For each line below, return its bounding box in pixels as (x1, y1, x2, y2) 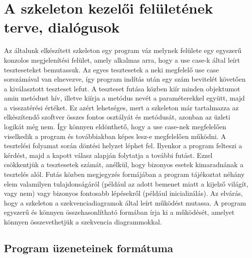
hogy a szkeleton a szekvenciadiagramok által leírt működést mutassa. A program (4, 197, 246, 207)
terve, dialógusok (4, 17, 120, 37)
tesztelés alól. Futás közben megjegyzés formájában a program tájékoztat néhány (4, 169, 245, 179)
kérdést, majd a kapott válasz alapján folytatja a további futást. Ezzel (4, 150, 213, 160)
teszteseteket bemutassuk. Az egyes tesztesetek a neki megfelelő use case (4, 64, 219, 74)
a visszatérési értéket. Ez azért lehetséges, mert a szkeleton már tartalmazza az (4, 102, 239, 112)
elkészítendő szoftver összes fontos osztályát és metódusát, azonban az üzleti (4, 112, 231, 122)
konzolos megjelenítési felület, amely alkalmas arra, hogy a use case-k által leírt (4, 54, 240, 65)
